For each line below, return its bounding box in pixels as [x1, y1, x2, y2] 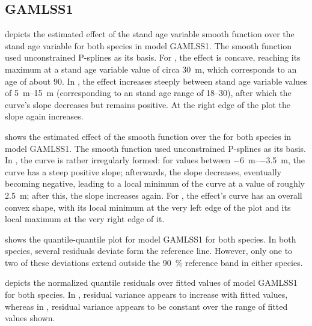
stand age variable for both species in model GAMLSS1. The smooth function [5, 39, 292, 52]
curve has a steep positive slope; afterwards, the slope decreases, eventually [5, 165, 281, 178]
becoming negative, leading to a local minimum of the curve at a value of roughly [5, 177, 305, 190]
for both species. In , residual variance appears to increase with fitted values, [5, 288, 288, 301]
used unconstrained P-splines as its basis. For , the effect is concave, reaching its [5, 51, 301, 64]
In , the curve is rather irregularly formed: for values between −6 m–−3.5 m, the [5, 154, 305, 166]
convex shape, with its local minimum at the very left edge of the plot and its [5, 201, 291, 213]
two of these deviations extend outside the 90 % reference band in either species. [5, 256, 303, 268]
